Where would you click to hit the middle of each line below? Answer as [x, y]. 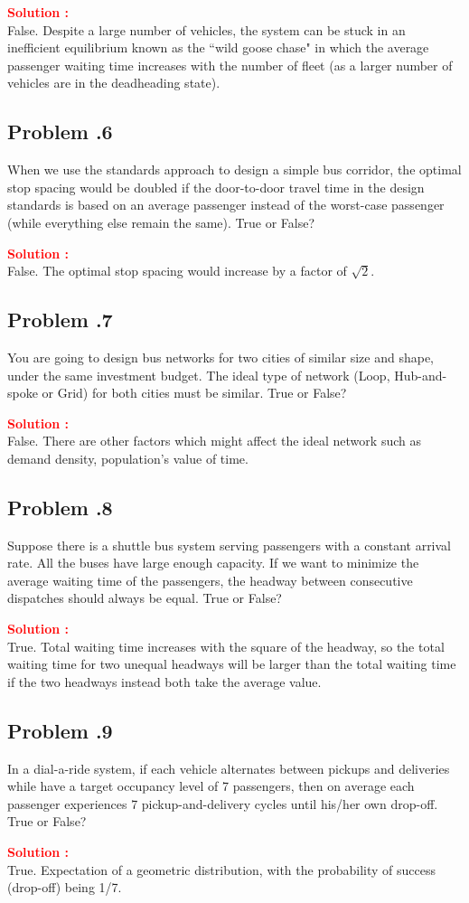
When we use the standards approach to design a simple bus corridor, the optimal [234, 169]
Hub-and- [421, 375]
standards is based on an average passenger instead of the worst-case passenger [226, 205]
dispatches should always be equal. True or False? [145, 598]
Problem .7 [60, 320]
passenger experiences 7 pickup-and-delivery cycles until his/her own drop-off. [223, 803]
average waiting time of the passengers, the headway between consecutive [210, 580]
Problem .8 [60, 507]
